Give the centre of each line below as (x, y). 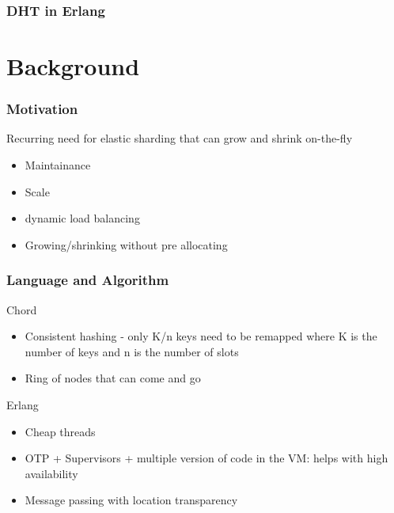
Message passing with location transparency (131, 500)
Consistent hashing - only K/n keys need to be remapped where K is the (201, 336)
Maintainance (58, 165)
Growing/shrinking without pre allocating (126, 244)
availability (51, 473)
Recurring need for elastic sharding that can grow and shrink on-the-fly (180, 138)
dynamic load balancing (82, 218)
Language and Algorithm (88, 280)
